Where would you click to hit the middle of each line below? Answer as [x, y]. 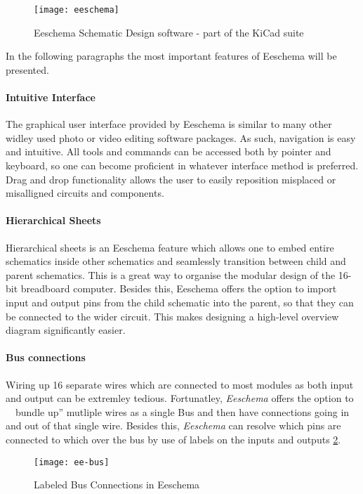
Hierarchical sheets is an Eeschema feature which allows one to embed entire [170, 247]
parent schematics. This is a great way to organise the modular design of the [171, 274]
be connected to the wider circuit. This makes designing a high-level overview [172, 316]
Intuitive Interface [51, 97]
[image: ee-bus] [72, 462]
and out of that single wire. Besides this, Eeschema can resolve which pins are [173, 425]
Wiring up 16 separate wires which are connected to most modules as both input [180, 384]
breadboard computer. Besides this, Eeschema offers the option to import [179, 288]
